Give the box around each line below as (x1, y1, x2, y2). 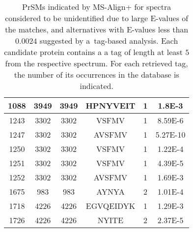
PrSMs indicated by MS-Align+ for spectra (22, 1, 171, 12)
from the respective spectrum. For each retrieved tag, (5, 58, 188, 69)
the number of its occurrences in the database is (14, 69, 179, 80)
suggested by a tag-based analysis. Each (39, 35, 178, 46)
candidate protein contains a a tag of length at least (4, 46, 183, 58)
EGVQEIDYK (85, 200, 136, 211)
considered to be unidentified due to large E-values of (5, 12, 189, 24)
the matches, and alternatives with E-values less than (5, 24, 189, 35)
